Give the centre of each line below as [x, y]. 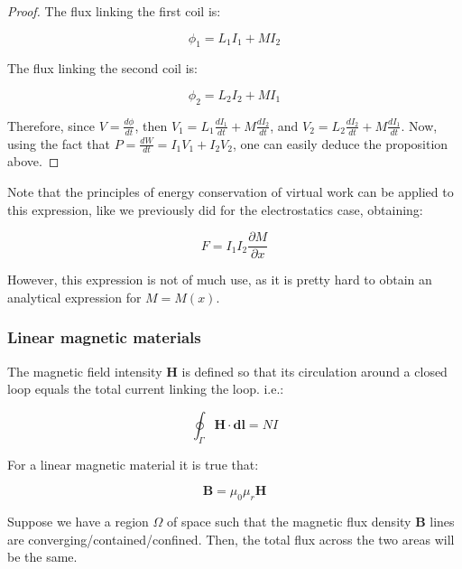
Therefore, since [51, 125]
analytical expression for [74, 297]
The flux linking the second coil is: [102, 68]
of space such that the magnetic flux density [289, 522]
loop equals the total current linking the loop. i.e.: [146, 389]
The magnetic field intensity [85, 371]
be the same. [42, 557]
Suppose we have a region [78, 522]
